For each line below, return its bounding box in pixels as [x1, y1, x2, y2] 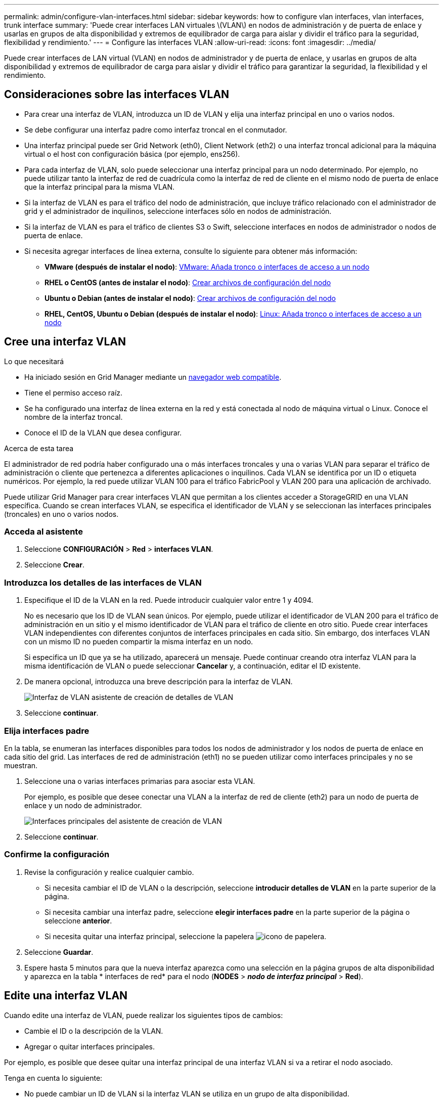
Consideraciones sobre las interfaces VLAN [4, 88, 230, 101]
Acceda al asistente [4, 526, 83, 537]
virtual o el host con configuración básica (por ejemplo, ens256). [24, 149, 240, 158]
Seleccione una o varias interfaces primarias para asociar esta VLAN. [24, 776, 255, 785]
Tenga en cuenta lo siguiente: [4, 1073, 103, 1082]
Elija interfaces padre [4, 725, 90, 736]
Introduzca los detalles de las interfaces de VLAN [4, 577, 202, 588]
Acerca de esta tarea [4, 444, 74, 453]
